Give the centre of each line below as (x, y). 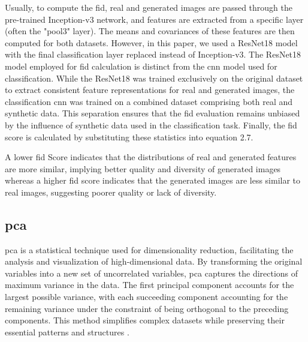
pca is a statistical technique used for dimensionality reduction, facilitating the (149, 249)
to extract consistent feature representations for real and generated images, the (150, 90)
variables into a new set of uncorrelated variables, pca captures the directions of (152, 273)
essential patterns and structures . (67, 331)
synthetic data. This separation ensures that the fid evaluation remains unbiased (153, 113)
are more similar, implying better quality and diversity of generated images (143, 168)
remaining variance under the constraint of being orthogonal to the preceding (147, 308)
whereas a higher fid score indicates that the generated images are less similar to (153, 180)
